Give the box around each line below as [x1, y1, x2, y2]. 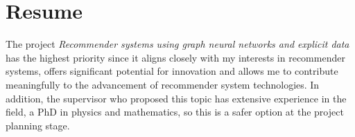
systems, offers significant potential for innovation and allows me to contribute [6, 64, 338, 78]
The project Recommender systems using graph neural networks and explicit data [6, 37, 349, 51]
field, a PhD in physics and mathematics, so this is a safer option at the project [6, 104, 344, 119]
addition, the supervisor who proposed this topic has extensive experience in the [6, 91, 347, 105]
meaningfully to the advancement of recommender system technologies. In [6, 77, 320, 91]
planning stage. [6, 118, 70, 132]
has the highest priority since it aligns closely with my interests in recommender [6, 50, 345, 64]
